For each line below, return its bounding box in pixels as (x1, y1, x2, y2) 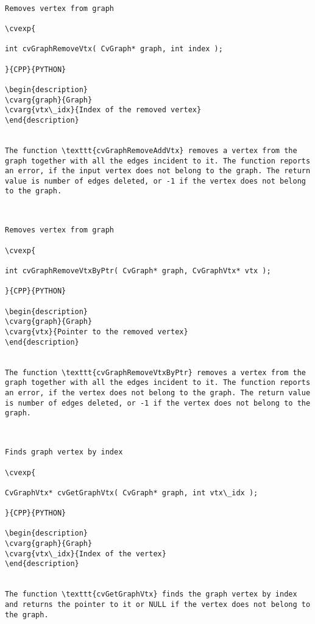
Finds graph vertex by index (5, 448, 123, 457)
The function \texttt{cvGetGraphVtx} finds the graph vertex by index (5, 590, 297, 599)
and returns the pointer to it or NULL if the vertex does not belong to (5, 600, 311, 609)
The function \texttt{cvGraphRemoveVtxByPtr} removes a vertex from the (5, 368, 306, 377)
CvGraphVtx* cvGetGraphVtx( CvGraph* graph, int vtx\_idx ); (5, 488, 258, 497)
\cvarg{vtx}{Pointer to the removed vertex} (5, 328, 188, 336)
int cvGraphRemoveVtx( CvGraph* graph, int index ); (5, 45, 223, 54)
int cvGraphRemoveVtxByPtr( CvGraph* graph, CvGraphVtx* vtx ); (5, 267, 271, 276)
